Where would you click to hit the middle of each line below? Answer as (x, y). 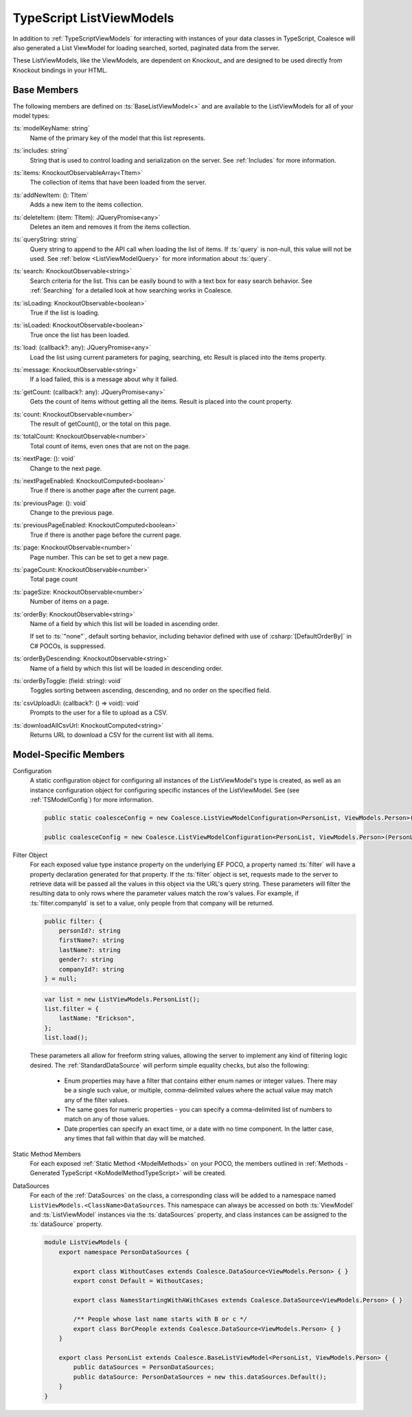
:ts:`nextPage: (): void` (44, 459)
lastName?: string (90, 950)
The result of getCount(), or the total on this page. (100, 424)
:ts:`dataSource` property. (66, 1224)
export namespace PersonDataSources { (124, 1252)
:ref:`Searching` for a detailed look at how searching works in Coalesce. (131, 290)
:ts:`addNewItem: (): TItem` (51, 195)
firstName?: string (92, 940)
